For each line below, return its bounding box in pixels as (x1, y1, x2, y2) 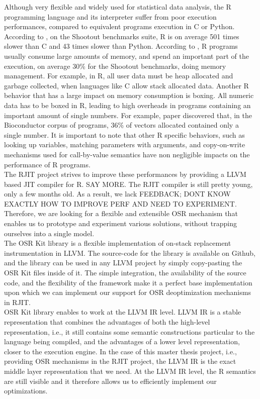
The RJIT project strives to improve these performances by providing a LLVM (4, 169, 246, 179)
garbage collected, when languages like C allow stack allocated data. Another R (4, 80, 249, 90)
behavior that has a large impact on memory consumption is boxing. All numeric (4, 90, 254, 101)
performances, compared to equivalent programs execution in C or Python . (4, 21, 235, 32)
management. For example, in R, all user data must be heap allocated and (4, 70, 233, 81)
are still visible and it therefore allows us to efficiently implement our (4, 375, 217, 386)
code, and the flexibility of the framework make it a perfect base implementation (4, 277, 252, 287)
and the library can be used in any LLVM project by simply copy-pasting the (4, 257, 242, 268)
